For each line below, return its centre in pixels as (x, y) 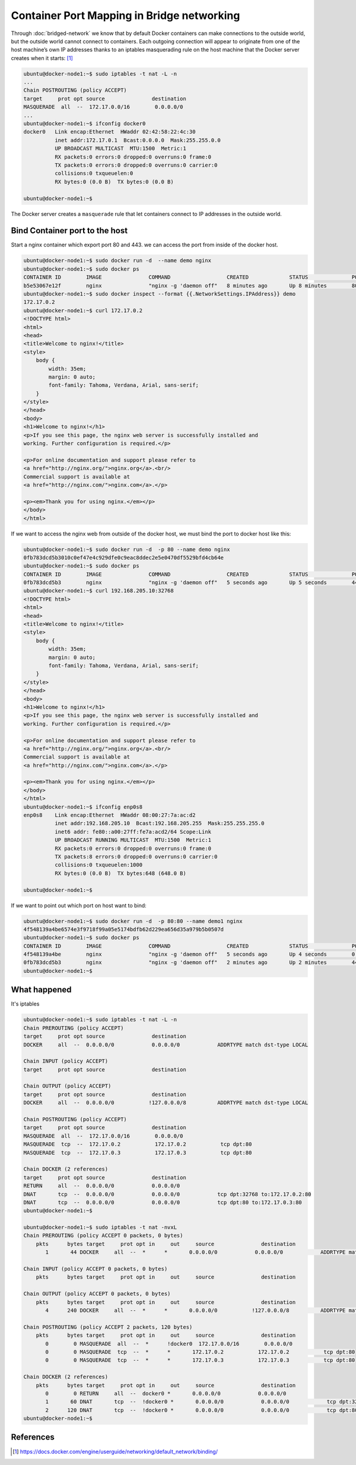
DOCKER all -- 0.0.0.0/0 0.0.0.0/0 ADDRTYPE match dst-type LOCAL (166, 1044)
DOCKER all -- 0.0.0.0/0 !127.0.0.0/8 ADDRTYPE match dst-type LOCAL (166, 1103)
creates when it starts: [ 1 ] (42, 58)
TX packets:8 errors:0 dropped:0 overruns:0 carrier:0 (136, 857)
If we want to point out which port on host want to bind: (79, 905)
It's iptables (25, 1004)
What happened (41, 990)
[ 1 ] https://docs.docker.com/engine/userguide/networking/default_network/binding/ (115, 1451)
